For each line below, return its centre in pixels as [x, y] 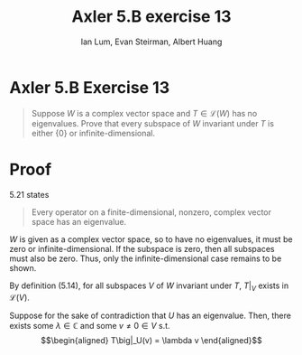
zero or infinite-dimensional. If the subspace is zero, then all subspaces [142, 248]
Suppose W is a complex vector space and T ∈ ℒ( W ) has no [144, 113]
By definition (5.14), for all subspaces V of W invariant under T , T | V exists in [149, 286]
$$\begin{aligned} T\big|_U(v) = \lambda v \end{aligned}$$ [151, 341]
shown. [23, 267]
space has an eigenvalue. [79, 221]
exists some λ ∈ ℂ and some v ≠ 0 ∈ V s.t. [90, 326]
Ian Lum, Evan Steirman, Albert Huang [151, 42]
